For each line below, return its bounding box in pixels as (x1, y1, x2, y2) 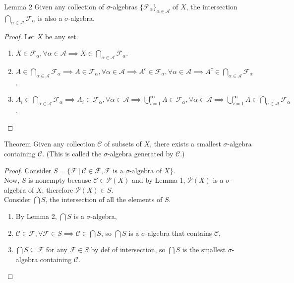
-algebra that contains (145, 227, 212, 238)
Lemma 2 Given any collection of (4, 1, 105, 11)
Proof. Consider (4, 165, 52, 175)
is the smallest (182, 244, 226, 255)
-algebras (110, 1, 138, 11)
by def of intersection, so (91, 244, 166, 255)
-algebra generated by (108, 148, 174, 158)
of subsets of (104, 139, 142, 149)
